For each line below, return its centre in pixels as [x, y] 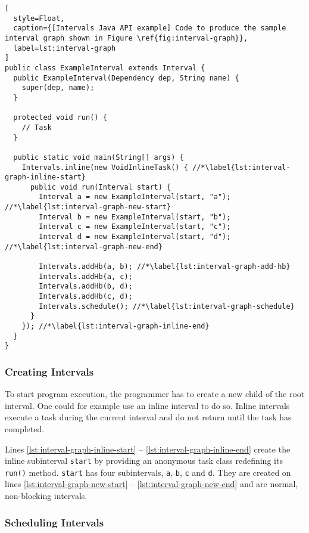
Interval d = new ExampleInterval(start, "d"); [135, 237]
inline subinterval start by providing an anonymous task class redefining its [144, 461]
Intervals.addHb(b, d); [86, 286]
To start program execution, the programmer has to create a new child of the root [155, 394]
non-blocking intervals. [46, 496]
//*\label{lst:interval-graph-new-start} [88, 207]
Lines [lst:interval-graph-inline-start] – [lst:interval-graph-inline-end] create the [148, 449]
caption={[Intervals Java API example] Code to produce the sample [150, 28]
